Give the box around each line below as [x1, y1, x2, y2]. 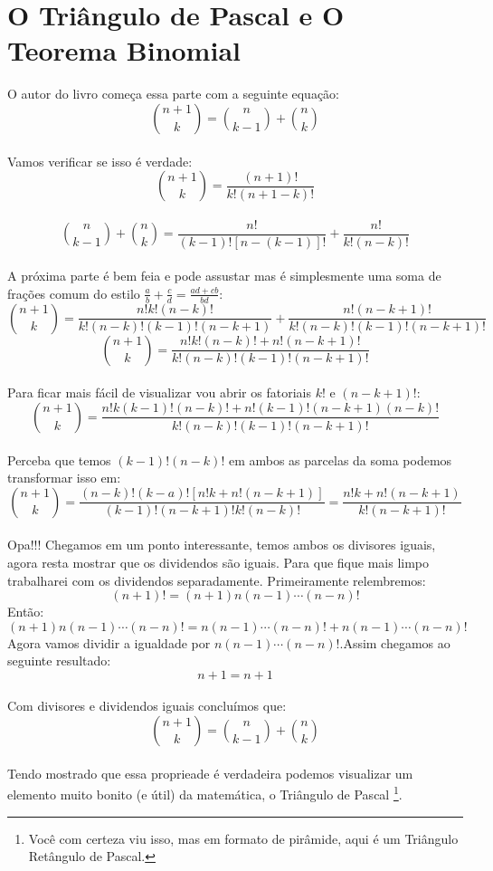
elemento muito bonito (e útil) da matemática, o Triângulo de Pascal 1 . [7, 782, 403, 803]
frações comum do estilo [7, 283, 140, 302]
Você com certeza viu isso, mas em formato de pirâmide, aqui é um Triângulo [28, 828, 459, 847]
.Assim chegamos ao [339, 633, 450, 652]
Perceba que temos [7, 450, 111, 469]
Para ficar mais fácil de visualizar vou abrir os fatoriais [7, 383, 311, 402]
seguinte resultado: [7, 651, 111, 670]
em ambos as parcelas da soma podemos [228, 450, 452, 469]
